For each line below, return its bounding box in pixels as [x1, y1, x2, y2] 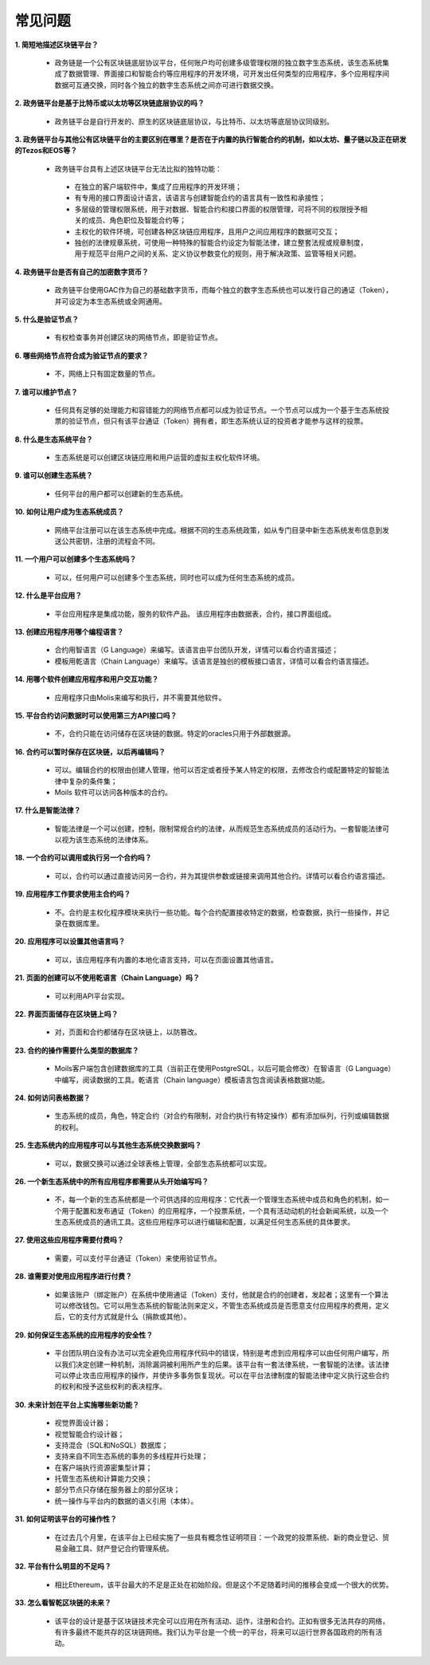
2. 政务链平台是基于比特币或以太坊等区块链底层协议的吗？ [14, 98, 205, 108]
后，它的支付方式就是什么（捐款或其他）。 [54, 1312, 191, 1321]
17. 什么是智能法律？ [14, 805, 81, 815]
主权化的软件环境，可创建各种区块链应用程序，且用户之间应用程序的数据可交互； [74, 226, 340, 236]
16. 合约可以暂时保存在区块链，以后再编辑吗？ [14, 746, 166, 757]
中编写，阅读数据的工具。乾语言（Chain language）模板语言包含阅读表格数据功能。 [54, 1075, 330, 1084]
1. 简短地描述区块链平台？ [14, 40, 99, 49]
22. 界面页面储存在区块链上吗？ [14, 1009, 119, 1018]
